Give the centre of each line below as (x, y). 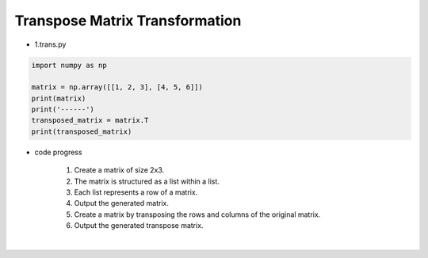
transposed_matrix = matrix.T (90, 120)
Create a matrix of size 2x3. (119, 170)
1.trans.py (50, 44)
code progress (58, 152)
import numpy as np (69, 65)
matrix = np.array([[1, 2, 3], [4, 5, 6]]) (117, 87)
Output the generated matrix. (122, 203)
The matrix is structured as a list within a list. (147, 181)
